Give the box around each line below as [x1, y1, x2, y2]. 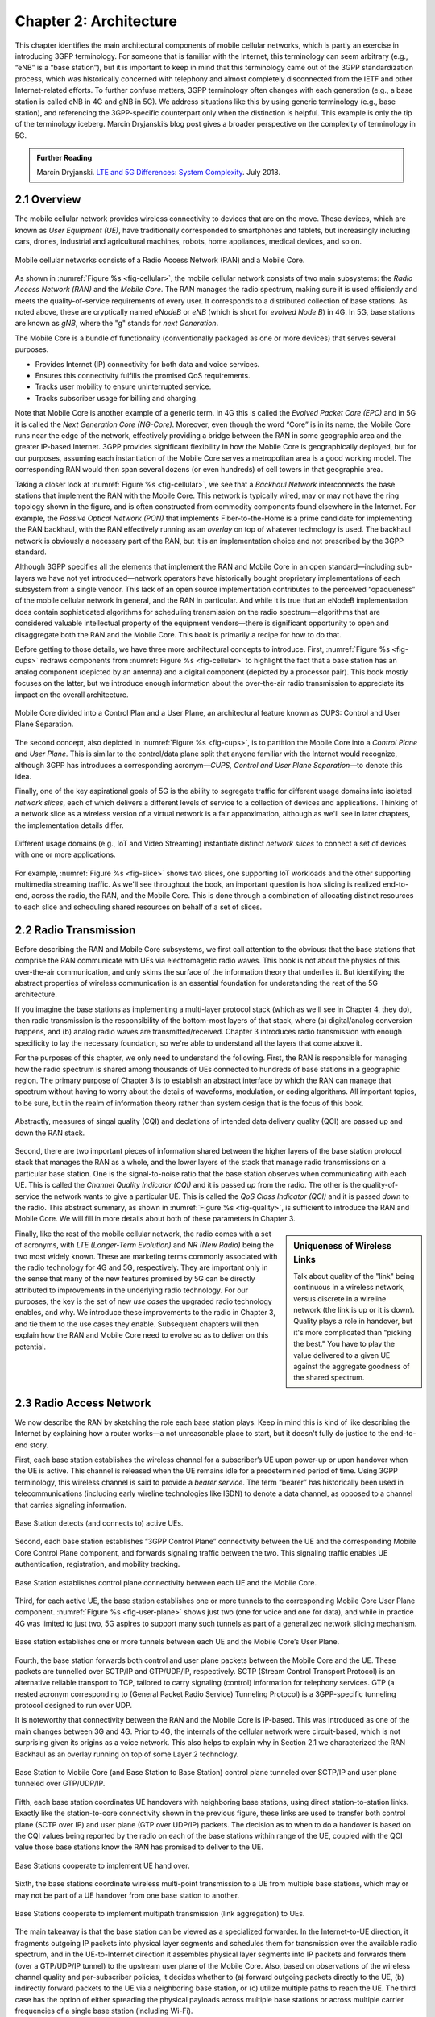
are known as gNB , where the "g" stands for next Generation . [14, 319, 219, 328]
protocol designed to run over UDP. [14, 1701, 133, 1710]
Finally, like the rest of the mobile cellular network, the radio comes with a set [14, 1229, 271, 1238]
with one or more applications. [14, 850, 116, 859]
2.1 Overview [14, 193, 81, 207]
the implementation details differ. [14, 820, 124, 830]
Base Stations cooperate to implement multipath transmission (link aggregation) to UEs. [14, 1908, 305, 1918]
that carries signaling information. [14, 1500, 127, 1510]
